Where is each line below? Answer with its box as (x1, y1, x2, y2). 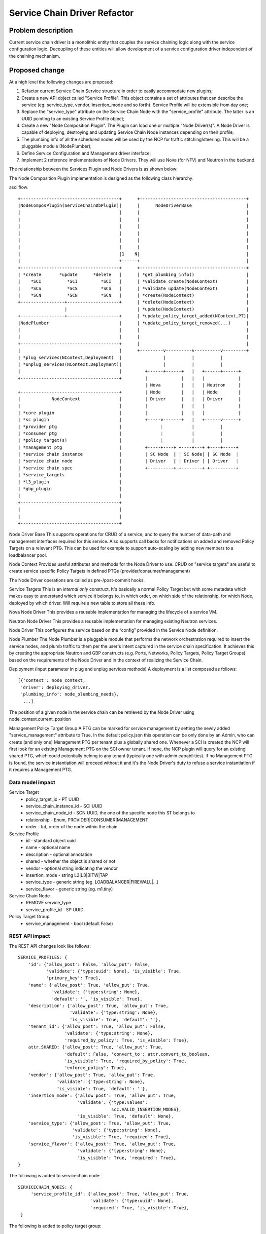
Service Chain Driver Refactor (9, 7, 134, 18)
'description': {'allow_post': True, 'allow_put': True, (28, 1003, 168, 1008)
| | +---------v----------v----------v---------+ (18, 348, 249, 353)
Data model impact (9, 779, 56, 786)
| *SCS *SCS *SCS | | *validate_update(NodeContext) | (18, 285, 249, 291)
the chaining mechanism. (9, 53, 60, 59)
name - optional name (26, 845, 71, 850)
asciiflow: (9, 184, 29, 190)
